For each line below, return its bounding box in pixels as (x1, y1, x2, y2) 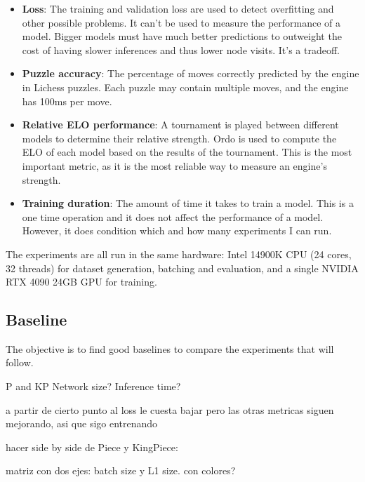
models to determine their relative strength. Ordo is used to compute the (22, 130, 337, 145)
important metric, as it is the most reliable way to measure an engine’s (22, 158, 327, 173)
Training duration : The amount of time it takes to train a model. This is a (22, 196, 354, 210)
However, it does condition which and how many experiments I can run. (22, 223, 332, 238)
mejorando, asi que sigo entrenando (6, 416, 158, 431)
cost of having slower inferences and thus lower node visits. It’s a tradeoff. (22, 42, 340, 57)
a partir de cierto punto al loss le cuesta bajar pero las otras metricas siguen (6, 402, 334, 417)
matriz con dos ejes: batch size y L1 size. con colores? (6, 463, 236, 478)
